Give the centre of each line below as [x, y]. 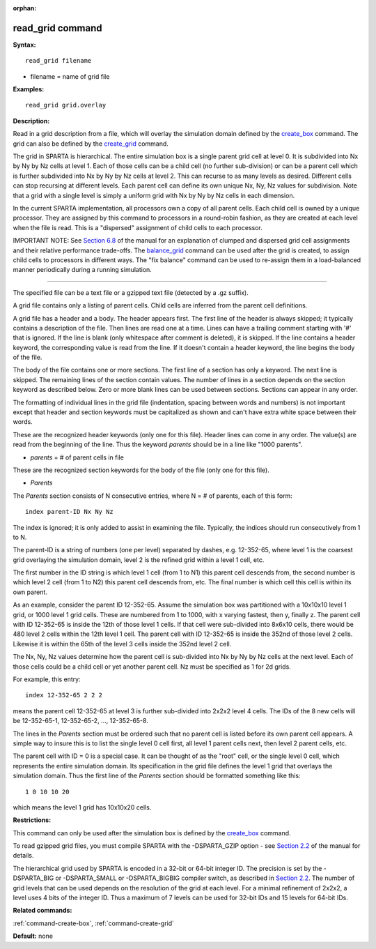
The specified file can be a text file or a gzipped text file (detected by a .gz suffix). [131, 292]
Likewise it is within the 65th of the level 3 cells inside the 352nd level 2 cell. [122, 644]
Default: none [33, 936]
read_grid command [57, 28]
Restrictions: [32, 820]
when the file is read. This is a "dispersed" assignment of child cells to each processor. [138, 227]
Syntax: [24, 45]
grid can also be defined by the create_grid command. [91, 144]
